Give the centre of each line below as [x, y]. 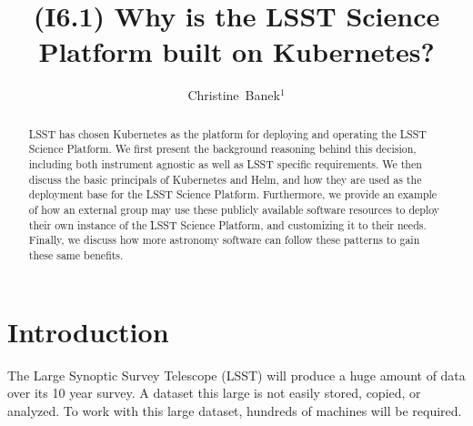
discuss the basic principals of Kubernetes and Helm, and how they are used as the [225, 179]
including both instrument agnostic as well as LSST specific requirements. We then [225, 164]
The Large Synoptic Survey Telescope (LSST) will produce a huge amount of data [236, 375]
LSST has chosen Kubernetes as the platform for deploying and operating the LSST [227, 133]
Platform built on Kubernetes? [236, 51]
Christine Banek [234, 95]
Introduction [88, 331]
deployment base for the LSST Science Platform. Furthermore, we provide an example [233, 194]
